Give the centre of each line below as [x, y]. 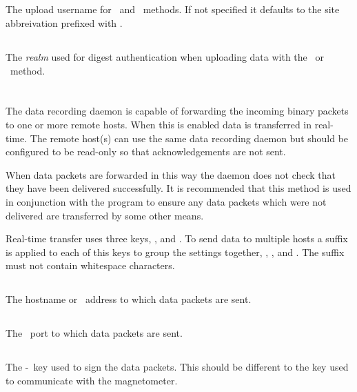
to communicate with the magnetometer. [92, 380]
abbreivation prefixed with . [64, 22]
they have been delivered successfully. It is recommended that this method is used [178, 188]
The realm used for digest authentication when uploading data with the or [165, 56]
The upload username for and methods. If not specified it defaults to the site [173, 9]
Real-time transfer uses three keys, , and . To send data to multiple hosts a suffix [177, 238]
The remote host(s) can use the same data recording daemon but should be [189, 138]
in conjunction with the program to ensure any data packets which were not [166, 201]
